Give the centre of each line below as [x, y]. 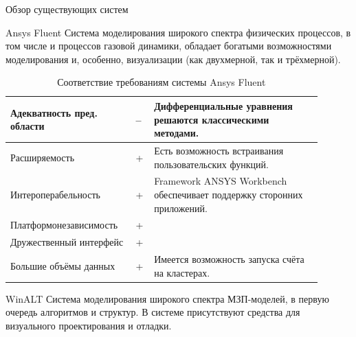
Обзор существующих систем [67, 9]
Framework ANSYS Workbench [221, 181]
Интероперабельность [55, 195]
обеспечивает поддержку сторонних [229, 195]
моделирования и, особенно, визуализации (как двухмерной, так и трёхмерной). [173, 59]
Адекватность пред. [54, 112]
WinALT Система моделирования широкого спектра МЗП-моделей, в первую [167, 298]
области [27, 126]
